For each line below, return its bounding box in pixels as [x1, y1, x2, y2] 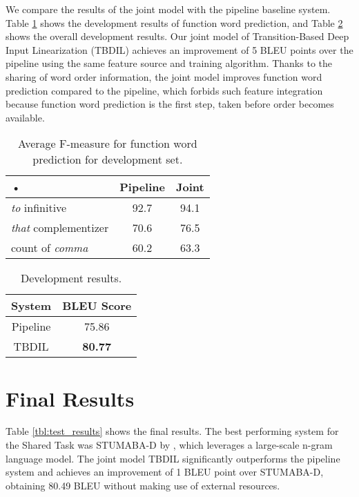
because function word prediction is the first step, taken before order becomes [6, 97, 334, 111]
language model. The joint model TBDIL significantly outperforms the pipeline [6, 451, 340, 465]
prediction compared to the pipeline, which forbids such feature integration [6, 83, 323, 97]
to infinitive [11, 199, 67, 216]
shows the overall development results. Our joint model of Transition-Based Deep [6, 29, 349, 43]
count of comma [11, 240, 88, 256]
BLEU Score [62, 298, 132, 314]
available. [6, 110, 45, 124]
